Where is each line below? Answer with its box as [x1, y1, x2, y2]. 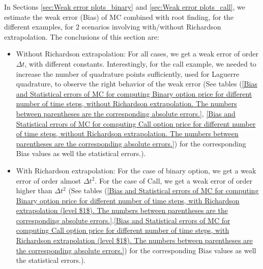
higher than [16, 185, 52, 196]
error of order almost [16, 175, 81, 186]
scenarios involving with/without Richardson [81, 21, 221, 32]
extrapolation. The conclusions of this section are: [4, 31, 159, 42]
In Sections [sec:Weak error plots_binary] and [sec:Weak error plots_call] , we [4, 2, 245, 12]
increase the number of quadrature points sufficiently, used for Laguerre [16, 68, 240, 79]
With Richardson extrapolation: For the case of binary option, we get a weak [16, 165, 256, 175]
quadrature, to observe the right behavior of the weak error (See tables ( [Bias [16, 78, 257, 89]
